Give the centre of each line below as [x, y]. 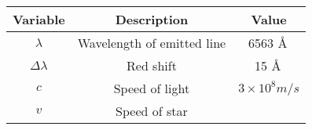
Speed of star [152, 111]
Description [152, 19]
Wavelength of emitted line [152, 43]
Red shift [152, 65]
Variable [39, 19]
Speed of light [152, 88]
